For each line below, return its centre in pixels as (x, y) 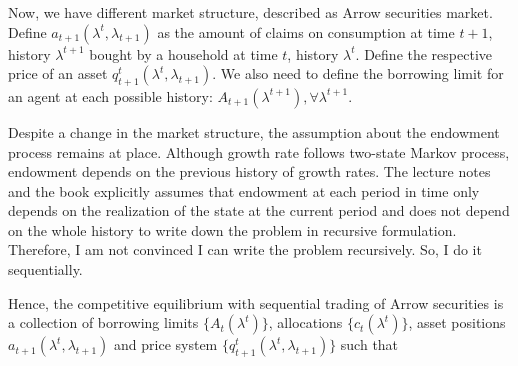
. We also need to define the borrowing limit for (358, 73)
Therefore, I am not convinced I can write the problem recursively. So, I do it (245, 249)
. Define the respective (423, 53)
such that (369, 344)
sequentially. (45, 269)
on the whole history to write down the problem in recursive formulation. (232, 229)
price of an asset (58, 73)
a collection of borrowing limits (103, 322)
